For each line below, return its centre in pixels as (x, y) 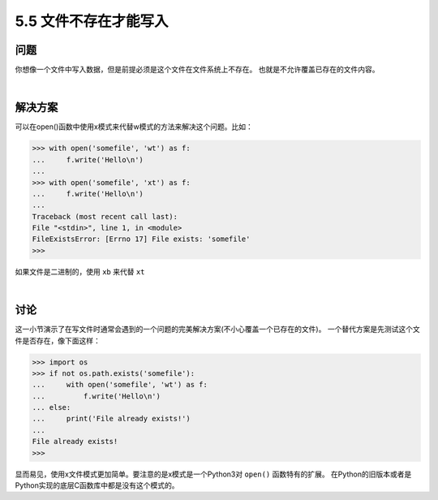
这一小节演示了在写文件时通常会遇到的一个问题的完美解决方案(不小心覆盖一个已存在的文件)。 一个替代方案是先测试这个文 (218, 330)
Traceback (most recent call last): (105, 216)
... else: (52, 407)
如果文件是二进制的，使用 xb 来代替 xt (80, 271)
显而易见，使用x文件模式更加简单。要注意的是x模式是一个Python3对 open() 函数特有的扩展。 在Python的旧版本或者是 (213, 474)
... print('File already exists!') (111, 419)
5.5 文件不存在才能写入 (92, 21)
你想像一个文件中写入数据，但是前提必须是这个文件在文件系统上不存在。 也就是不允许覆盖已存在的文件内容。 (197, 70)
